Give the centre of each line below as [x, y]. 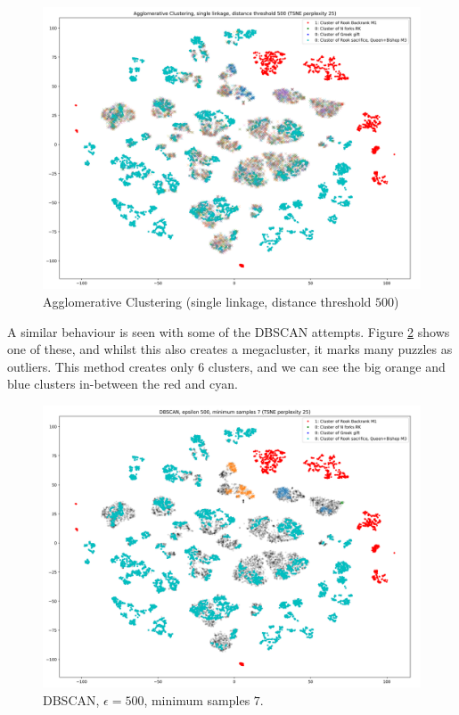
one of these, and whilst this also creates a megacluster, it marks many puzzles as [230, 349]
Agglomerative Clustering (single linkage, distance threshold [207, 301]
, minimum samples [197, 699]
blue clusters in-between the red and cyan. [123, 384]
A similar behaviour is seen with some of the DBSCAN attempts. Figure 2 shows [229, 331]
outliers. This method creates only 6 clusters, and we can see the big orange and [226, 366]
